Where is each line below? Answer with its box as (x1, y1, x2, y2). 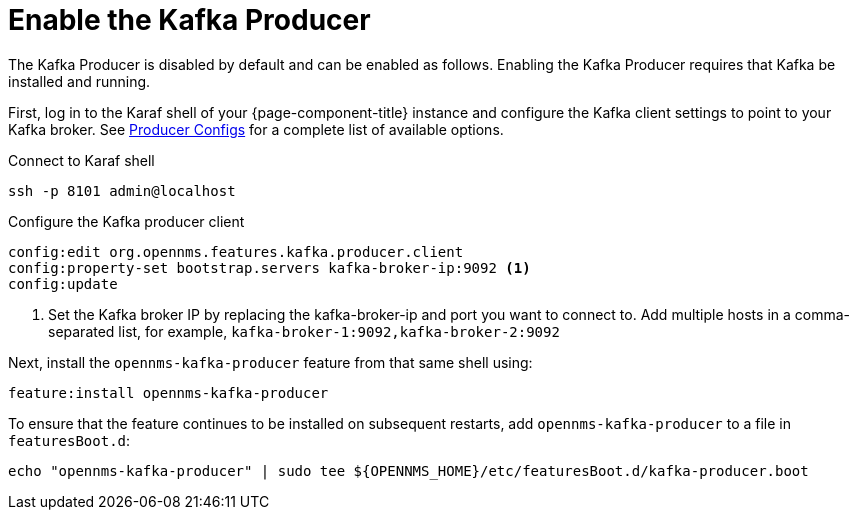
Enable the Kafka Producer (8, 3, 371, 37)
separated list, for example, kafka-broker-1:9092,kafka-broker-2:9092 (48, 322, 560, 340)
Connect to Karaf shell (8, 151, 155, 169)
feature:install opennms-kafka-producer (8, 384, 329, 401)
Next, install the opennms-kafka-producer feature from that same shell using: (8, 353, 533, 371)
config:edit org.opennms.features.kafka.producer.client (8, 243, 464, 260)
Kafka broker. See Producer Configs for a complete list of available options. (8, 120, 504, 138)
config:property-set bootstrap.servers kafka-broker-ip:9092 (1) (8, 259, 531, 276)
